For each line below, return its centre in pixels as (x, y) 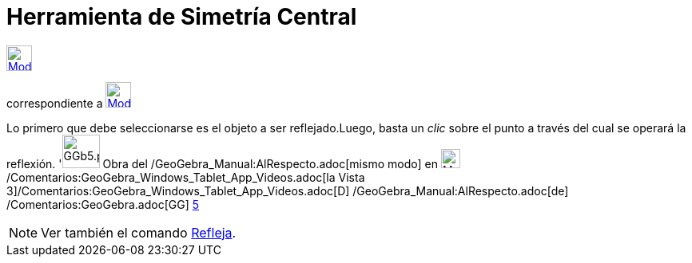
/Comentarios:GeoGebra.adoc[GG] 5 (103, 204)
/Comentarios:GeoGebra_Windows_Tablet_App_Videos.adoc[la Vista (186, 177)
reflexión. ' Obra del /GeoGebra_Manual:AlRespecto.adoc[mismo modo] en (222, 163)
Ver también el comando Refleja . (139, 232)
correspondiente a (55, 103)
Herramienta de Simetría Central (182, 17)
